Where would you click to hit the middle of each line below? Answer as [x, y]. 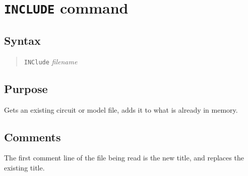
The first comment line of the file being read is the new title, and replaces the [124, 158]
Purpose [26, 88]
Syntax [22, 40]
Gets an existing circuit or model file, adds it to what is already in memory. [121, 109]
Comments [33, 137]
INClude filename [51, 61]
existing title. [24, 167]
